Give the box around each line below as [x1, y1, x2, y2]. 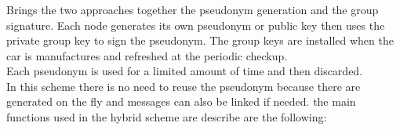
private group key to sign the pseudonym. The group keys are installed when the [6, 32, 394, 49]
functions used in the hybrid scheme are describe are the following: [6, 109, 327, 125]
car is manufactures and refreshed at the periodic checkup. [6, 47, 288, 63]
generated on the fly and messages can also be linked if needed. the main [6, 93, 356, 110]
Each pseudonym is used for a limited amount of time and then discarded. [6, 63, 363, 79]
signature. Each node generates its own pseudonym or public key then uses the [6, 16, 385, 33]
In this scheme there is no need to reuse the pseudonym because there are [6, 78, 361, 94]
